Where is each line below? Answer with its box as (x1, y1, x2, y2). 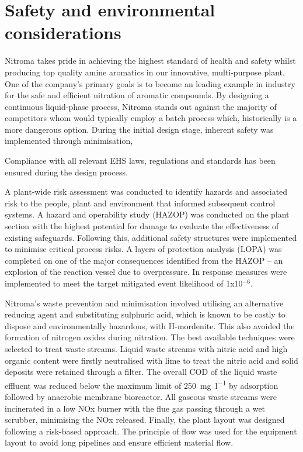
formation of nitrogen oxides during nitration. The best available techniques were (5, 331, 295, 343)
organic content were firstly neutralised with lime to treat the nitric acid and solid (5, 354, 298, 366)
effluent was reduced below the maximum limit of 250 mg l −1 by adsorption (5, 377, 278, 391)
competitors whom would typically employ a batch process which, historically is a (5, 112, 297, 124)
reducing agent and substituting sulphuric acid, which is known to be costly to (5, 308, 285, 320)
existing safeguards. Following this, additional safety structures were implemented (5, 231, 297, 243)
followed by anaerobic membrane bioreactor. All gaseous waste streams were (5, 391, 277, 402)
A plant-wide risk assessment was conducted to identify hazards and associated (5, 185, 288, 198)
